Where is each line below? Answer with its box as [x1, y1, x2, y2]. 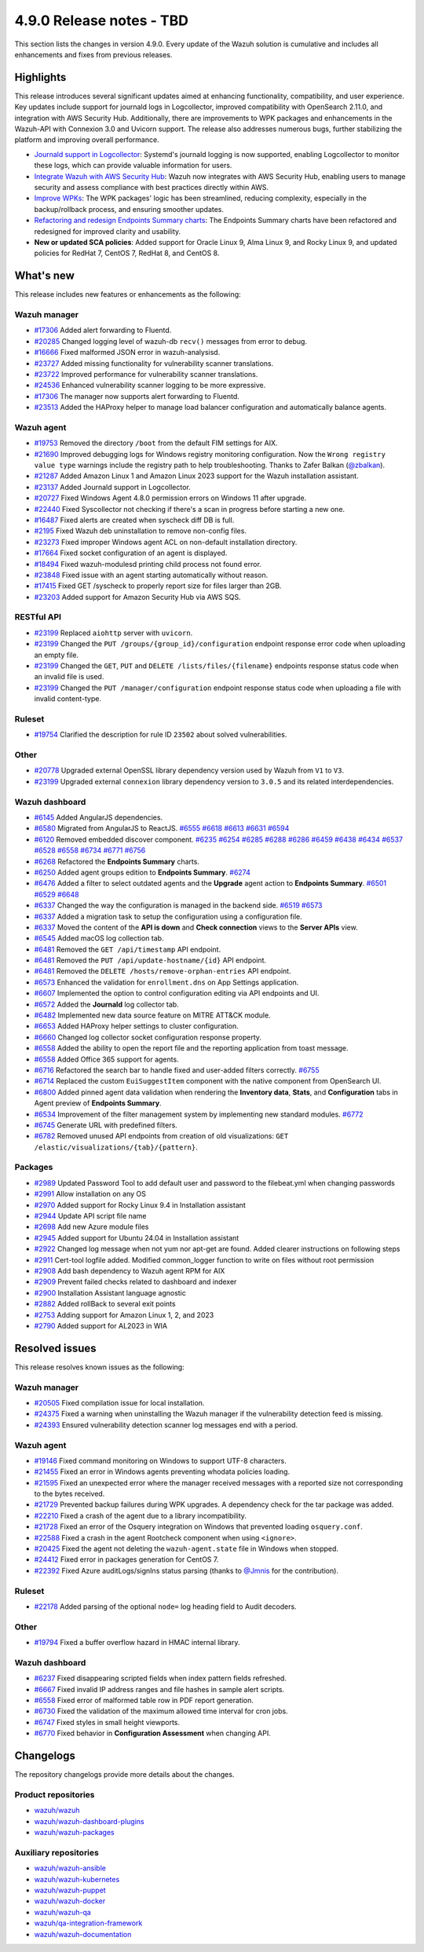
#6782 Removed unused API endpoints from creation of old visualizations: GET [34, 1131, 289, 1141]
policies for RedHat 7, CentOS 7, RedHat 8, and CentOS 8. [34, 248, 220, 258]
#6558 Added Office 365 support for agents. [34, 1055, 180, 1064]
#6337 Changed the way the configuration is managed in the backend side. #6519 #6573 [34, 901, 323, 910]
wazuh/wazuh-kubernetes [34, 1874, 120, 1884]
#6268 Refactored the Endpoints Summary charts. [34, 857, 200, 866]
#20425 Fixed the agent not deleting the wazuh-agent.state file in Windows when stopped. [34, 1544, 339, 1554]
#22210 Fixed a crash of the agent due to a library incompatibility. [34, 1511, 247, 1520]
